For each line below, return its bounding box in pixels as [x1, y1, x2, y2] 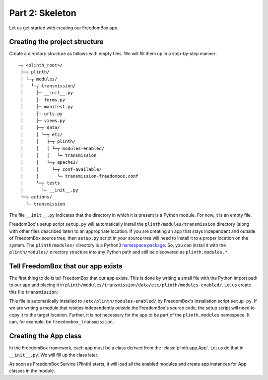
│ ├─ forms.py [20, 97, 66, 103]
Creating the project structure [9, 38, 104, 46]
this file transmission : [9, 289, 58, 295]
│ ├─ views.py [20, 118, 66, 124]
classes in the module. [9, 368, 56, 374]
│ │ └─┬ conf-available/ [20, 166, 102, 172]
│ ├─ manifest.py [20, 104, 73, 110]
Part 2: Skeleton [9, 7, 76, 18]
